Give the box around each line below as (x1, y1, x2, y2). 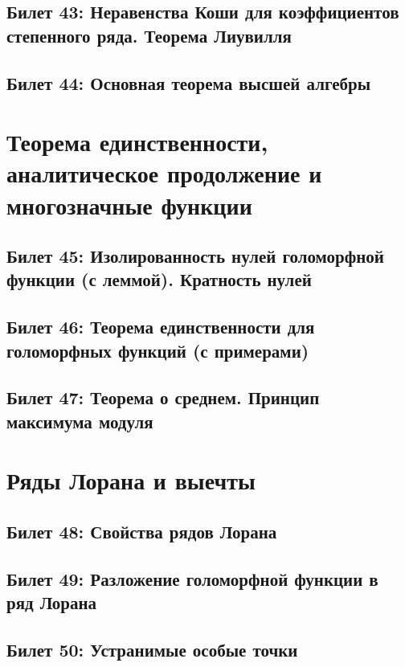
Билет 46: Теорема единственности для (6, 314, 315, 339)
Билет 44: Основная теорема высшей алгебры (6, 70, 371, 95)
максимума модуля (6, 408, 153, 433)
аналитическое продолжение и (6, 157, 322, 190)
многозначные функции (6, 188, 252, 221)
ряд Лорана (6, 590, 97, 615)
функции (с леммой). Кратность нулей (6, 267, 312, 292)
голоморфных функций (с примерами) (6, 338, 309, 362)
